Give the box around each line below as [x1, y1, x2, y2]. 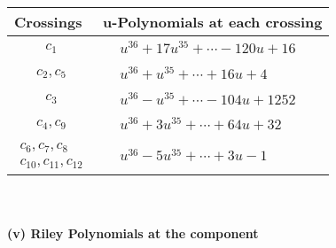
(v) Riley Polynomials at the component [7, 223, 259, 242]
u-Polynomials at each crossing [103, 12, 323, 32]
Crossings [14, 12, 82, 32]
